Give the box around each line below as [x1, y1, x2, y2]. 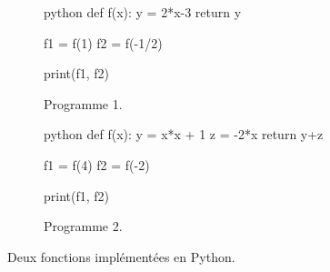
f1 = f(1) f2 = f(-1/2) [44, 33, 163, 52]
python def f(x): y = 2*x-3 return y [44, 3, 242, 21]
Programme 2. [44, 217, 123, 236]
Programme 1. [44, 94, 123, 113]
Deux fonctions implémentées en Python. [7, 247, 235, 266]
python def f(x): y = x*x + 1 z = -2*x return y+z [44, 125, 324, 144]
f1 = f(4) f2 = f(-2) [44, 155, 150, 174]
